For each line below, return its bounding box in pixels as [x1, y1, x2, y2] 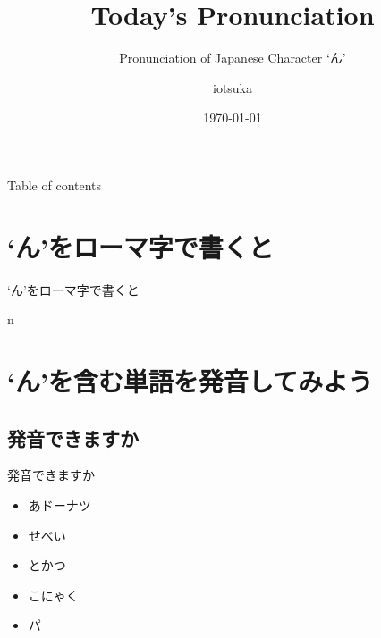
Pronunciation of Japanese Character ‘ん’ [119, 48, 346, 67]
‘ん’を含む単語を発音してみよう [7, 363, 374, 399]
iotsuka [212, 78, 253, 97]
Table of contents [7, 175, 102, 194]
